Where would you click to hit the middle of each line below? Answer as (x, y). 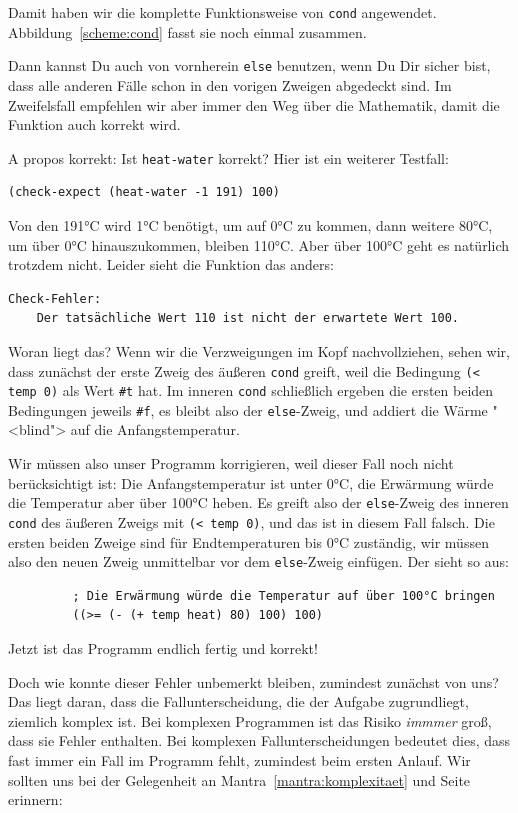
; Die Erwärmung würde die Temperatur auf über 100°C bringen (283, 595)
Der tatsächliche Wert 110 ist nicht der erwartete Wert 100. (248, 318)
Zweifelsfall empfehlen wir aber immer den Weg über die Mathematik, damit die (254, 104)
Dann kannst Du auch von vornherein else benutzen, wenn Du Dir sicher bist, (249, 65)
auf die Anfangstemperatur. (155, 429)
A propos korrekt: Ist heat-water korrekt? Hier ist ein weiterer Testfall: (228, 157)
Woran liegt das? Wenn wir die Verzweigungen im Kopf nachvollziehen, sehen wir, (259, 350)
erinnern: (35, 799)
